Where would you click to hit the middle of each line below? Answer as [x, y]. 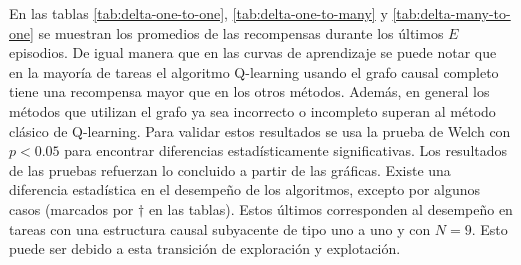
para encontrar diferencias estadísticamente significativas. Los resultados [286, 150]
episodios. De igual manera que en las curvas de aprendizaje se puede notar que [253, 52]
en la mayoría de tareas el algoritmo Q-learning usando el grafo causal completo [254, 71]
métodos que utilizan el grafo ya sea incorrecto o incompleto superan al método [252, 110]
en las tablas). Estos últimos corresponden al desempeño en [330, 208]
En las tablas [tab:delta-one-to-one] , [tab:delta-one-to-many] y [198, 13]
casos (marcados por [71, 208]
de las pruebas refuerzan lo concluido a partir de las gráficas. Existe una [230, 169]
